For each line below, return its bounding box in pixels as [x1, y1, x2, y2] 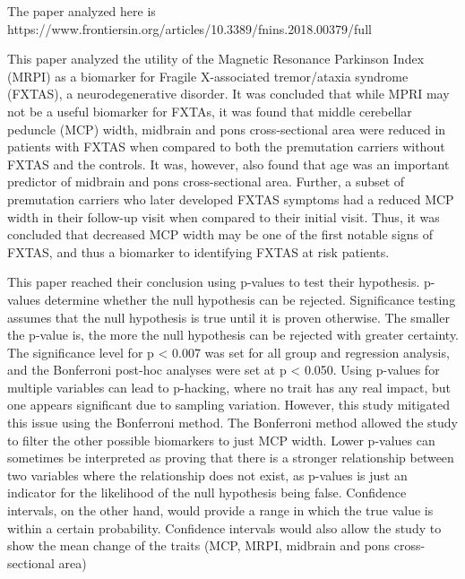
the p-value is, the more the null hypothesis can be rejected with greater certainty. [7, 325, 460, 344]
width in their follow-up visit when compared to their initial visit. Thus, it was [7, 207, 440, 226]
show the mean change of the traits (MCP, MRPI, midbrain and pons [7, 536, 391, 555]
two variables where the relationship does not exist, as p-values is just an [7, 465, 408, 484]
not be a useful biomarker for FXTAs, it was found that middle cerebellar [7, 101, 412, 120]
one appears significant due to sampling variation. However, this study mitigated [7, 395, 451, 414]
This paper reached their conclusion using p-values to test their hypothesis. [7, 272, 420, 291]
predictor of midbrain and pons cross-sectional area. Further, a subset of [7, 172, 405, 191]
